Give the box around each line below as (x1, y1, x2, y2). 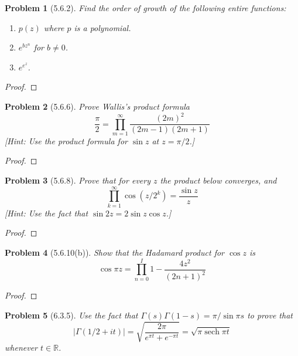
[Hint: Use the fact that (5, 206, 88, 219)
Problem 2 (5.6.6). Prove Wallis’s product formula (5, 100, 190, 112)
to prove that (247, 308, 293, 321)
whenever (5, 341, 37, 354)
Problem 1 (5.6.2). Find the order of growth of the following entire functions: (5, 2, 286, 13)
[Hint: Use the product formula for (5, 134, 128, 147)
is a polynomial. (74, 21, 131, 33)
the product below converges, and (160, 174, 277, 187)
